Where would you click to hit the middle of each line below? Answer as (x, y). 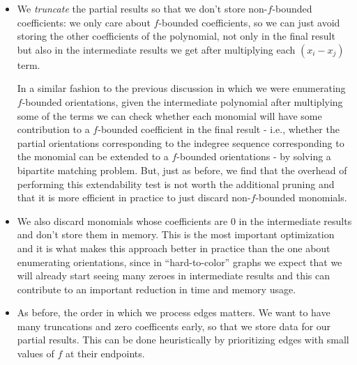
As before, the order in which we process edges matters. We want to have (174, 312)
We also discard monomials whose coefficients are (122, 220)
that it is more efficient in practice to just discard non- (134, 197)
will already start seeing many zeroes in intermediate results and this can (174, 275)
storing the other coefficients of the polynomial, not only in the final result (176, 36)
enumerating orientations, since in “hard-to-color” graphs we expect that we (180, 262)
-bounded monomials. (301, 197)
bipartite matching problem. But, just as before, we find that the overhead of (182, 170)
